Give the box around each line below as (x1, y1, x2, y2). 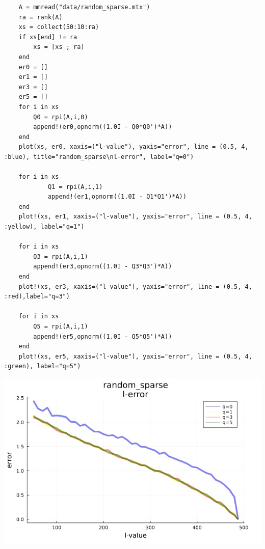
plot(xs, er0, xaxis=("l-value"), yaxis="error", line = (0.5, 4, (18, 143, 249, 151)
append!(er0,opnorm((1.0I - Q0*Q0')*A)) (33, 123, 172, 131)
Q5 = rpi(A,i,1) (33, 323, 88, 330)
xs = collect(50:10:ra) (18, 23, 99, 31)
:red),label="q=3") (4, 293, 70, 300)
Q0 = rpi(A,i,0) (33, 113, 88, 121)
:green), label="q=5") (4, 363, 81, 370)
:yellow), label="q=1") (4, 223, 85, 231)
